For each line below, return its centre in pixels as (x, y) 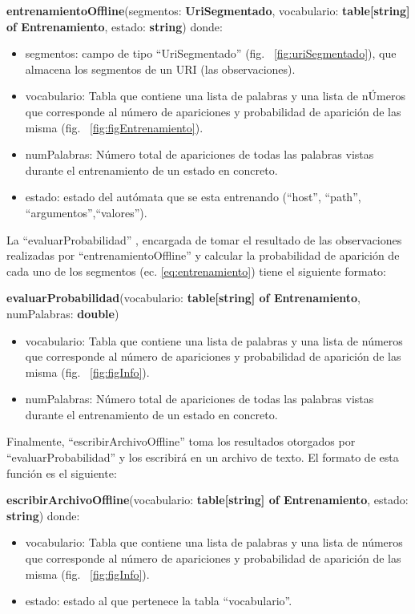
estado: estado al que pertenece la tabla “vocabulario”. (159, 601)
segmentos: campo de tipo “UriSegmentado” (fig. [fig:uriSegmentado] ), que (211, 53)
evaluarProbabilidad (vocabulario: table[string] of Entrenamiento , (183, 298)
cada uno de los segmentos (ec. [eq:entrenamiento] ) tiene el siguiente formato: (197, 271)
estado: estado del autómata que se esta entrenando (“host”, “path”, (193, 197)
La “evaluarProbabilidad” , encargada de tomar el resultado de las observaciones (204, 239)
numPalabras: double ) (63, 313)
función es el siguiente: (62, 473)
